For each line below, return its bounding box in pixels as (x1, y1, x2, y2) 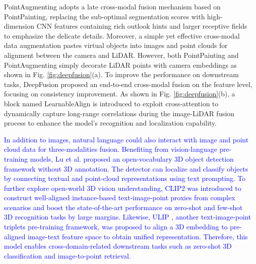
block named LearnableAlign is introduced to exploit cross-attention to (4, 98, 219, 108)
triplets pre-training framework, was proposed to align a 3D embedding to (4, 221, 228, 232)
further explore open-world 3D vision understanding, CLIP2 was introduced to (4, 182, 242, 193)
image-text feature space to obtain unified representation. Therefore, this (28, 231, 248, 241)
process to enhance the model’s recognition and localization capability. (4, 118, 217, 128)
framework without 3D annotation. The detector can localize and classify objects (4, 163, 248, 174)
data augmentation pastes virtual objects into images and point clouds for (4, 40, 228, 50)
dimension (4, 21, 35, 31)
